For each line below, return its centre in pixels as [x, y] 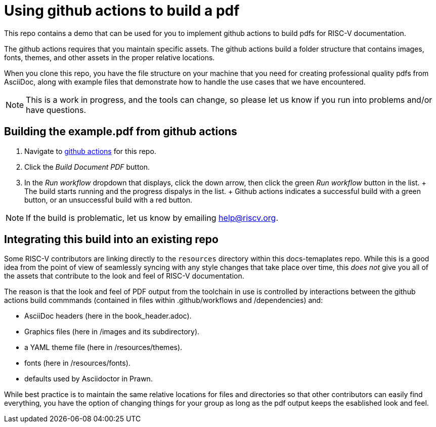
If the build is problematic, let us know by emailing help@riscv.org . [152, 218]
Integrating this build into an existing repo [111, 240]
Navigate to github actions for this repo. [90, 151]
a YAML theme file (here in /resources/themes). [103, 347]
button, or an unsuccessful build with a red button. [108, 200]
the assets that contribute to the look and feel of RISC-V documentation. [124, 276]
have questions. [56, 110]
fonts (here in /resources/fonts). [77, 363]
